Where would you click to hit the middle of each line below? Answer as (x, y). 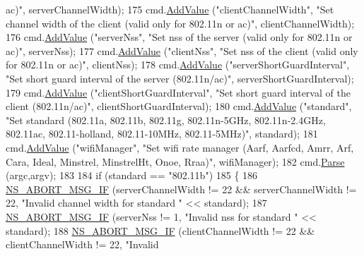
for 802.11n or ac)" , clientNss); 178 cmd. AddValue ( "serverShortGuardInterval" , (178, 65)
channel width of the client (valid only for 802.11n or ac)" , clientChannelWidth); (180, 23)
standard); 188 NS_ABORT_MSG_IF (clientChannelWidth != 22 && (160, 230)
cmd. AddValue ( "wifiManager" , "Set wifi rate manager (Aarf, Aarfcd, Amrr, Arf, (180, 147)
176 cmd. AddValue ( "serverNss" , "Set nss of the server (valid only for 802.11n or (179, 37)
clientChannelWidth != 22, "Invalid (82, 244)
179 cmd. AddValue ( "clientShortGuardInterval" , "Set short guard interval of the (178, 92)
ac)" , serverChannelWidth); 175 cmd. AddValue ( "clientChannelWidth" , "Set (170, 9)
